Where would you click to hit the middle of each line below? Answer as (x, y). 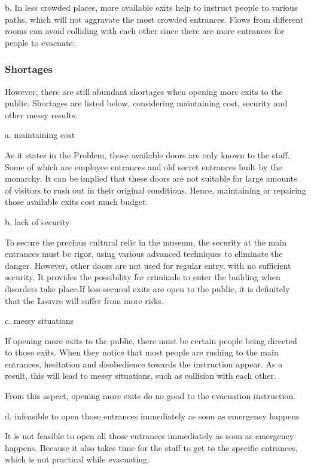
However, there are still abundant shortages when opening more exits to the (144, 91)
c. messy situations (39, 321)
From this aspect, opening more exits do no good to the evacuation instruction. (150, 396)
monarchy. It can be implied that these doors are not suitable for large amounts (151, 178)
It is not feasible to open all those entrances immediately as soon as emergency (150, 436)
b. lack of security (37, 221)
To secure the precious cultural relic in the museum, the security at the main (146, 242)
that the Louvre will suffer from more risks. (84, 300)
